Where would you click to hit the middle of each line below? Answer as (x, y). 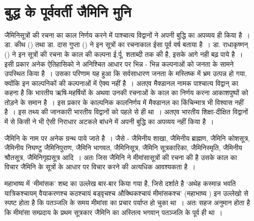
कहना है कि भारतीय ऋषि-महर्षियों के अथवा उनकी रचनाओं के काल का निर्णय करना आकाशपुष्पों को (127, 93)
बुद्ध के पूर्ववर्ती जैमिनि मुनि (68, 11)
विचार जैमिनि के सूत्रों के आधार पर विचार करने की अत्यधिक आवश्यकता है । (100, 167)
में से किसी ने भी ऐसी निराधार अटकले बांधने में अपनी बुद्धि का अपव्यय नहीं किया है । (109, 122)
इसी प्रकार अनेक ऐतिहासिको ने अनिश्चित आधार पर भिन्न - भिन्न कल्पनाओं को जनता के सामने (119, 64)
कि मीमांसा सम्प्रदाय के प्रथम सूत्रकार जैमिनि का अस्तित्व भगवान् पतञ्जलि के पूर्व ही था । (113, 212)
